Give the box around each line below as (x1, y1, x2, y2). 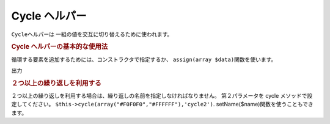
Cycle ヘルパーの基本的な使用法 (11, 43, 108, 51)
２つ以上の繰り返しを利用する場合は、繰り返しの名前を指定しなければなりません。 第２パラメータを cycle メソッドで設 (11, 92, 313, 100)
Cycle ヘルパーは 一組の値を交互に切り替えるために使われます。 (11, 31, 173, 38)
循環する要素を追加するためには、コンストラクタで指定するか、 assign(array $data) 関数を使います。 (11, 56, 277, 63)
